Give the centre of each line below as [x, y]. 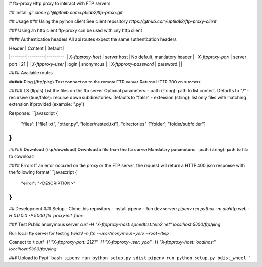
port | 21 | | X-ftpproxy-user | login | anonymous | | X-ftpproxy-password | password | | [96, 64]
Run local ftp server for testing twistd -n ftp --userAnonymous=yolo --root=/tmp [89, 234]
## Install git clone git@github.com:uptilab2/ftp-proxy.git [66, 13]
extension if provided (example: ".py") [47, 104]
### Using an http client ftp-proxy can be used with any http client [76, 30]
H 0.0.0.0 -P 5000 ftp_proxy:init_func [46, 216]
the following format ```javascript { [43, 172]
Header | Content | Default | [37, 48]
